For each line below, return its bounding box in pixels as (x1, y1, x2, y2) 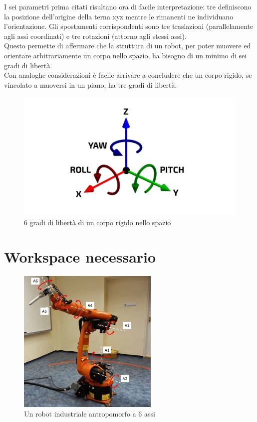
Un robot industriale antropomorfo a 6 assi (24, 409, 155, 419)
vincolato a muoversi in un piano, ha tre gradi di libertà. (4, 79, 177, 90)
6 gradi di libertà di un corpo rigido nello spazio (24, 217, 171, 228)
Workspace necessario (4, 247, 156, 267)
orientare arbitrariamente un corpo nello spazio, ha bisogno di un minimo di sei (4, 50, 247, 60)
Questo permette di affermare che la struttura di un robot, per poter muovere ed (4, 40, 251, 51)
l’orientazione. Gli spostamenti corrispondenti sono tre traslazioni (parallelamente (4, 21, 254, 31)
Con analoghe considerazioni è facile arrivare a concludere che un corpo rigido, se (4, 70, 252, 80)
